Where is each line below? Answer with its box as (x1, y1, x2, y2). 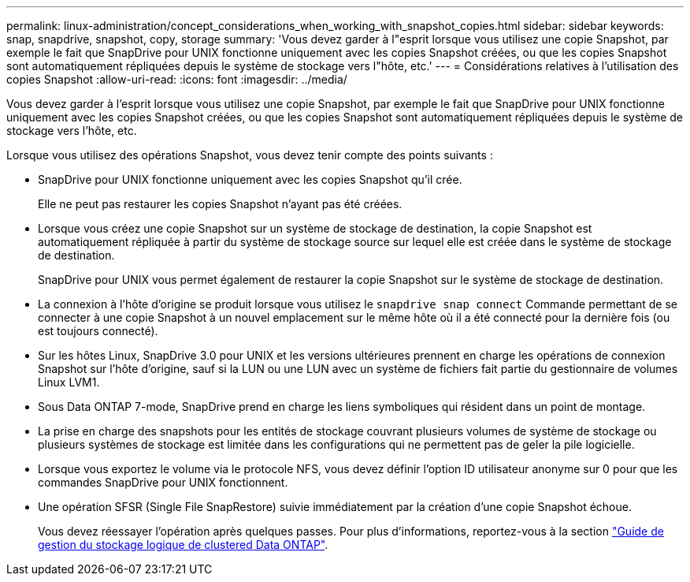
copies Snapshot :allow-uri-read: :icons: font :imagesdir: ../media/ (6, 73, 347, 86)
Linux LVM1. (38, 375, 100, 389)
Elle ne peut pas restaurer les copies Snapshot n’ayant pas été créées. (38, 197, 402, 211)
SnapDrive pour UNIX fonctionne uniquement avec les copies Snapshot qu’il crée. (38, 173, 462, 186)
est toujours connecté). (38, 324, 158, 338)
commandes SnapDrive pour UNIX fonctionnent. (38, 476, 288, 489)
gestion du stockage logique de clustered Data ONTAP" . (38, 538, 328, 551)
